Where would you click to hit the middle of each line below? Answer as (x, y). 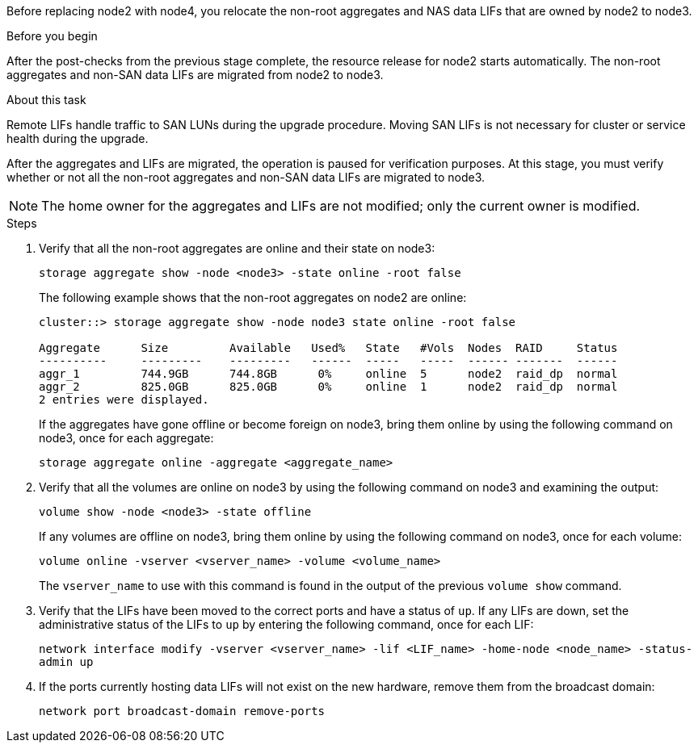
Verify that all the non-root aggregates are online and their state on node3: (237, 248)
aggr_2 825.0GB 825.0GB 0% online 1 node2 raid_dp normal (328, 387)
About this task (46, 100)
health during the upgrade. (78, 138)
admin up (66, 662)
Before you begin (52, 36)
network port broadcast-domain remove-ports (182, 711)
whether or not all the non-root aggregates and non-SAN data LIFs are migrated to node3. (246, 177)
